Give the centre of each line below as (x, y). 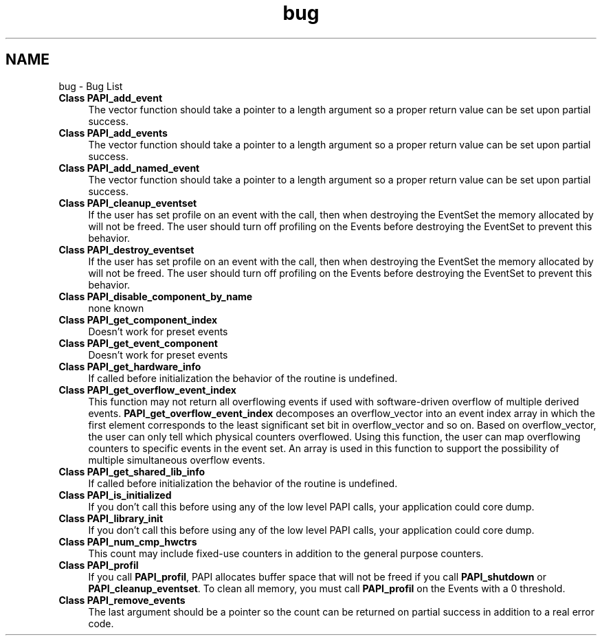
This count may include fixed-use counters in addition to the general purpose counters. (286, 553)
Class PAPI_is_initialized (115, 495)
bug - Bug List (91, 86)
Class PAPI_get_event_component (138, 343)
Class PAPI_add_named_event (129, 168)
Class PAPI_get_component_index (138, 319)
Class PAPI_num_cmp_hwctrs (128, 541)
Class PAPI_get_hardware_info (130, 366)
